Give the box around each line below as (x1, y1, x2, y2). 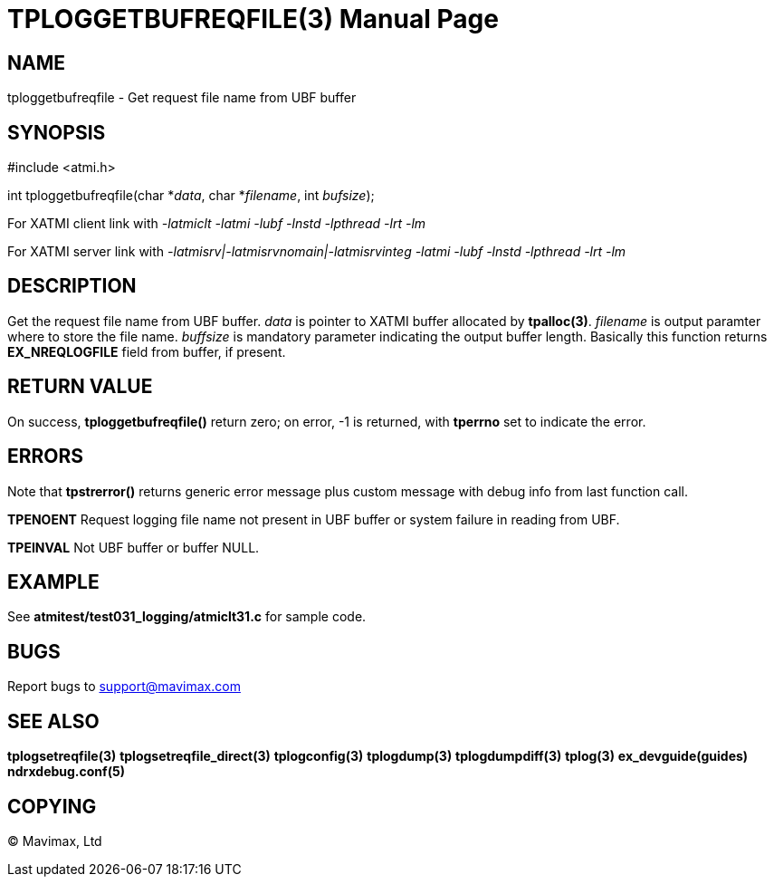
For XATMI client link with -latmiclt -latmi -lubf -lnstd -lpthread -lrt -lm (7, 216, 426, 232)
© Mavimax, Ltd (7, 832, 102, 849)
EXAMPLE (7, 570, 100, 593)
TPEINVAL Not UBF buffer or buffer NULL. (7, 539, 260, 555)
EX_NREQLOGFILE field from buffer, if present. (7, 343, 286, 360)
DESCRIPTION (7, 274, 137, 298)
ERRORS (7, 445, 84, 468)
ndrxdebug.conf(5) (7, 764, 125, 780)
